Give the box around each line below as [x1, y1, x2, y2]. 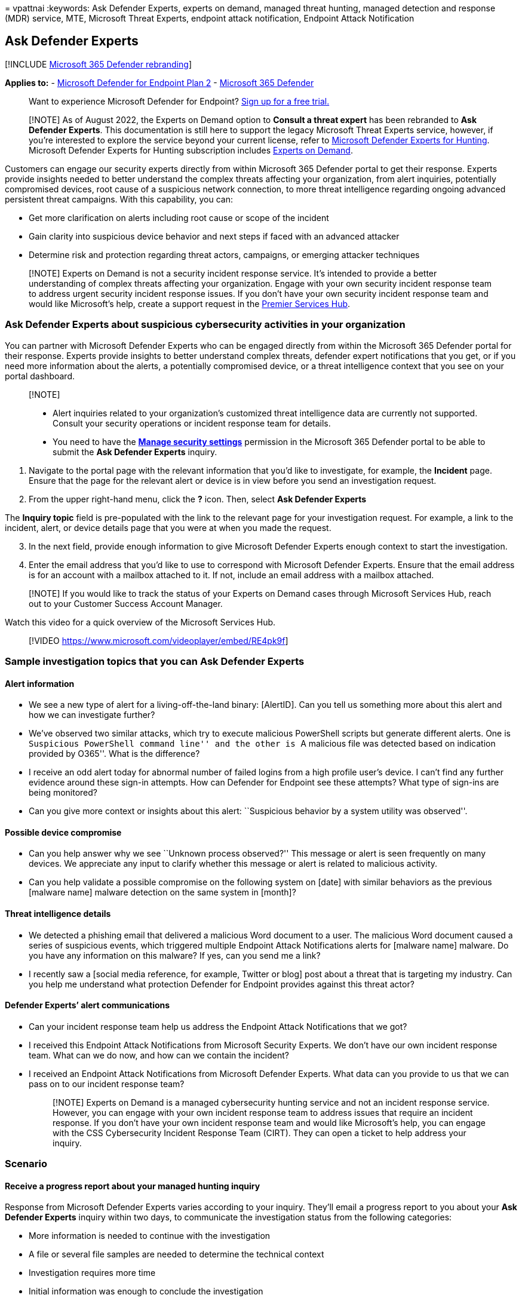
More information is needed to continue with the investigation [29, 1231, 271, 1241]
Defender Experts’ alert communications [5, 1000, 170, 1011]
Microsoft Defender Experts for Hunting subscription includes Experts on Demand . [29, 145, 353, 155]
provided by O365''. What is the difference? [29, 748, 200, 759]
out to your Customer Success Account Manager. [29, 598, 223, 609]
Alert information [5, 678, 75, 689]
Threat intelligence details [5, 909, 111, 919]
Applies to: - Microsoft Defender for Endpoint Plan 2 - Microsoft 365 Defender [5, 77, 314, 88]
